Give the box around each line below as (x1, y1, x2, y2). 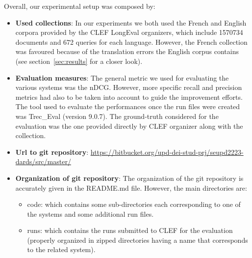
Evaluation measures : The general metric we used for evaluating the (15, 72, 229, 83)
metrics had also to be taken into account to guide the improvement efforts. (15, 91, 243, 102)
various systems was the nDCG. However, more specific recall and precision (15, 82, 242, 92)
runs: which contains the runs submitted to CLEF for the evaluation (27, 225, 233, 235)
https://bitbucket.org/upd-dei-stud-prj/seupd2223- (90, 146, 244, 157)
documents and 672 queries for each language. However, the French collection (15, 36, 248, 47)
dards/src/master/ (15, 156, 71, 167)
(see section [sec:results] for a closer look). (15, 56, 143, 66)
